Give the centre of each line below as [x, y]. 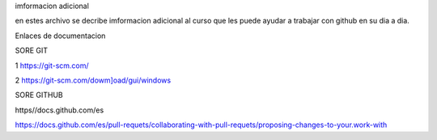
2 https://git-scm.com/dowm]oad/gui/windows [93, 80]
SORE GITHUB [39, 95]
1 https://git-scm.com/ [52, 66]
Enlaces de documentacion [60, 36]
